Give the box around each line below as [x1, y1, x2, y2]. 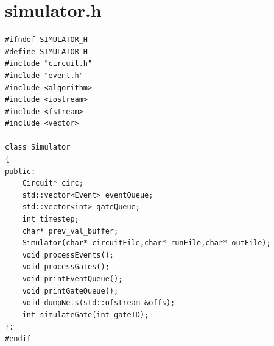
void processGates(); [22, 262, 110, 272]
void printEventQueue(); [22, 275, 123, 283]
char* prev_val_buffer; [22, 226, 119, 236]
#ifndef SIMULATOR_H [5, 35, 88, 45]
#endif [5, 334, 31, 343]
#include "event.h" [5, 71, 83, 80]
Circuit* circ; [22, 179, 83, 188]
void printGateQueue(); [22, 286, 119, 295]
